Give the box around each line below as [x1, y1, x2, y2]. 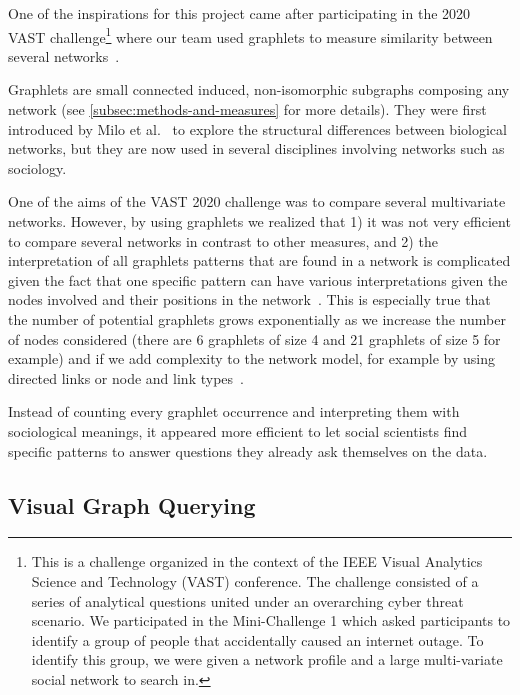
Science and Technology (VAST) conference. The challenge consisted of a [31, 570, 479, 591]
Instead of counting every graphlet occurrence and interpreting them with [8, 401, 460, 422]
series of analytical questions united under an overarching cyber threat [31, 590, 464, 611]
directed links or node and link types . [8, 367, 244, 388]
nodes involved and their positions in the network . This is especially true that [8, 289, 491, 310]
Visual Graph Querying [8, 489, 256, 520]
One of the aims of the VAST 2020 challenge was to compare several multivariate [8, 191, 506, 212]
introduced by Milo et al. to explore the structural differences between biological [8, 118, 507, 139]
